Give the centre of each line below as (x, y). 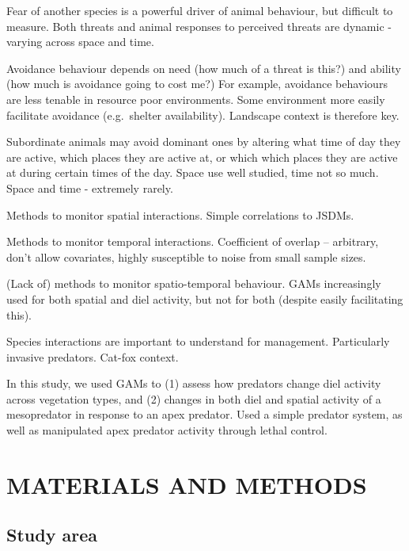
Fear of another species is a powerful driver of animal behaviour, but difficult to (200, 10)
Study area (52, 535)
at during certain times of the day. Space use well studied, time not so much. (193, 172)
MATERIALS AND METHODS (187, 484)
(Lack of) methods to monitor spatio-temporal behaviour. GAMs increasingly (194, 283)
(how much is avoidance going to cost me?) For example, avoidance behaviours (197, 84)
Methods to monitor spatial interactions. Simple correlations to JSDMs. (180, 214)
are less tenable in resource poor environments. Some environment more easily (196, 99)
